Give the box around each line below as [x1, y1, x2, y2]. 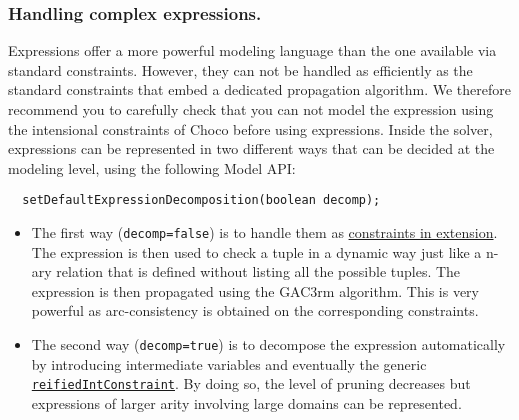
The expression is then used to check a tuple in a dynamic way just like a [31, 241, 482, 262]
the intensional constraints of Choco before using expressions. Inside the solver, [8, 118, 493, 139]
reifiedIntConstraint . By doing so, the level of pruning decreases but [31, 373, 471, 394]
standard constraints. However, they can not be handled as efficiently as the [8, 59, 473, 80]
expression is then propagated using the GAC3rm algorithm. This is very [31, 280, 479, 301]
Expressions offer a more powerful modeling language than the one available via [8, 40, 497, 61]
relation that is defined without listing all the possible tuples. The [56, 261, 461, 282]
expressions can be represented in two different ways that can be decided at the [8, 138, 495, 159]
